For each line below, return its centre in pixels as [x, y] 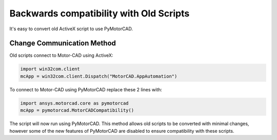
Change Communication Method [63, 43]
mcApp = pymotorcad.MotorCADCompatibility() [77, 111]
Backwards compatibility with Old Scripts [100, 13]
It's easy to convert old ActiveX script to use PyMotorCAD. [71, 29]
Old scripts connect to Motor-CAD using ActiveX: [61, 55]
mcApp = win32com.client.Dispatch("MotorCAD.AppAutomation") [99, 76]
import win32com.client [50, 69]
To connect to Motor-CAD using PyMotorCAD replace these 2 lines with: [86, 89]
